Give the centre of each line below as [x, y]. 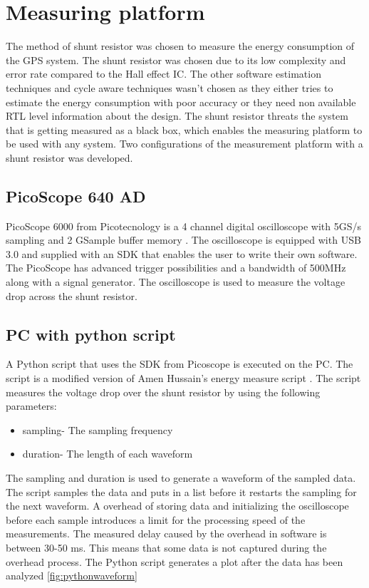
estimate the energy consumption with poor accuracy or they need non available [181, 102]
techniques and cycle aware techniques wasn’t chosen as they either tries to [170, 87]
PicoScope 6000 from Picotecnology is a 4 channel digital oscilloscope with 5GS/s [183, 226]
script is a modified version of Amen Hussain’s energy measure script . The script [183, 378]
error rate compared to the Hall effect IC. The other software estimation [163, 74]
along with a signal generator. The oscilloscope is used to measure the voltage [176, 282]
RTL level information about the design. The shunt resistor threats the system [177, 116]
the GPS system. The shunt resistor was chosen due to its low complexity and [176, 60]
